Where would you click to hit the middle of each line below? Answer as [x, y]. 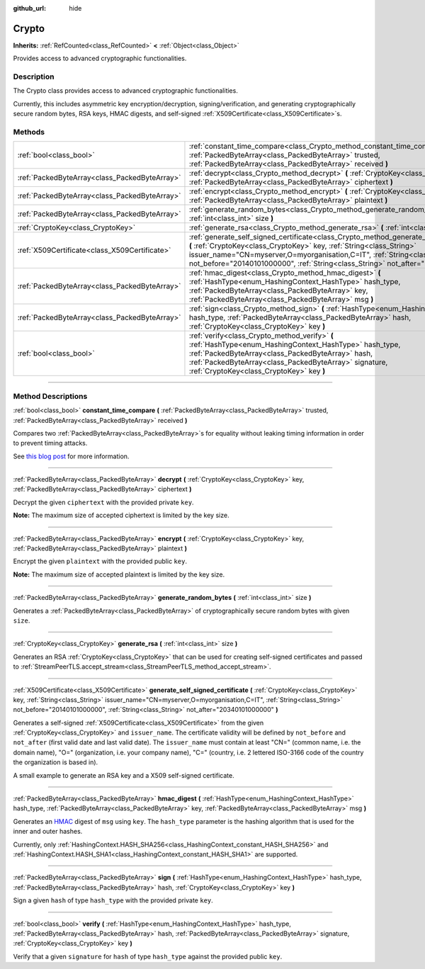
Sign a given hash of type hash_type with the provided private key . [113, 900]
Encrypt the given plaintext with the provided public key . [100, 561]
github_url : [29, 8]
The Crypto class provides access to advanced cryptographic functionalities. [126, 91]
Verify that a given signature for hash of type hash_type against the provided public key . [148, 956]
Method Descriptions [50, 396]
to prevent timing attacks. [50, 443]
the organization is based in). [56, 762]
